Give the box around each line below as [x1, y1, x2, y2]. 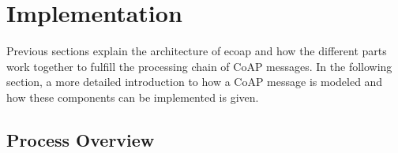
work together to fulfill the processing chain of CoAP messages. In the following [6, 58, 392, 74]
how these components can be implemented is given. [6, 88, 259, 105]
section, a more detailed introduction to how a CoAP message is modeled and [6, 73, 383, 90]
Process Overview [6, 127, 155, 151]
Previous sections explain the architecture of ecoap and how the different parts [6, 43, 387, 59]
